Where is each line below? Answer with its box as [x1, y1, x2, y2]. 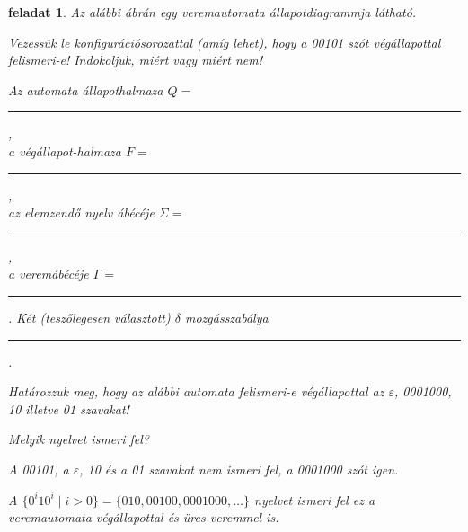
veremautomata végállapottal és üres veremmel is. [8, 508, 279, 527]
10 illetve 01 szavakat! [8, 399, 129, 418]
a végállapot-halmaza [8, 141, 121, 160]
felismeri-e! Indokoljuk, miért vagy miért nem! [8, 50, 262, 69]
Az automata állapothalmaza [8, 80, 163, 99]
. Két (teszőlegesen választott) [8, 307, 171, 326]
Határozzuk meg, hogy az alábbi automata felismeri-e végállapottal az [8, 382, 384, 401]
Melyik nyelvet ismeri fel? [8, 430, 149, 448]
